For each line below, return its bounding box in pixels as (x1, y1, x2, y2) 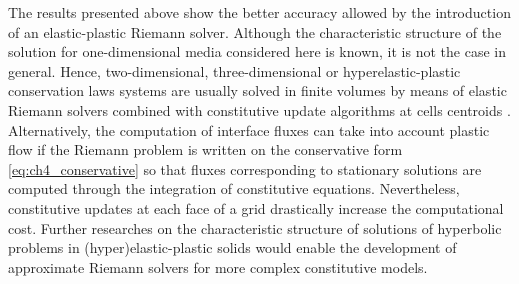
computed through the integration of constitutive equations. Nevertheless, (8, 178, 460, 199)
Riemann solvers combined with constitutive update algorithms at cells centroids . (8, 99, 511, 120)
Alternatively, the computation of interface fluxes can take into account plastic (8, 119, 490, 140)
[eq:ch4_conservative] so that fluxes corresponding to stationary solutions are (8, 158, 482, 179)
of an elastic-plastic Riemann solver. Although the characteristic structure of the (8, 21, 502, 42)
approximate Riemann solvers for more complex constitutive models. (8, 256, 428, 277)
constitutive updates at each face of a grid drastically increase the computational (8, 197, 504, 218)
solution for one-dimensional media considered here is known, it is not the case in (8, 41, 506, 62)
